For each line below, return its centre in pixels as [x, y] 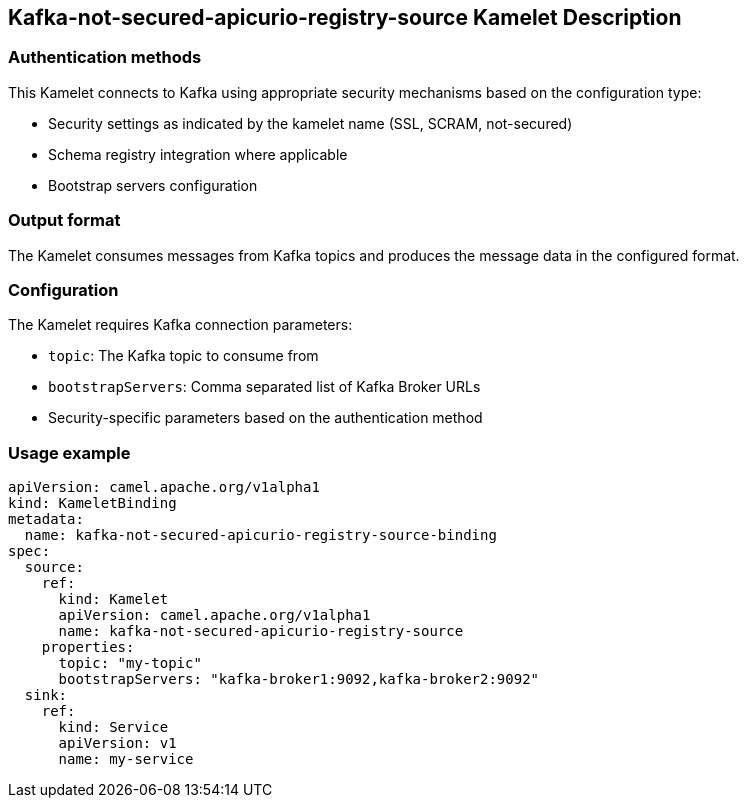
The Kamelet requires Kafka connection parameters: [180, 325]
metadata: [46, 519]
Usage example [69, 452]
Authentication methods [105, 57]
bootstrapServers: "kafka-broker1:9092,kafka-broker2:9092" [299, 679]
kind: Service [113, 727]
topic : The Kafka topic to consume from [183, 356]
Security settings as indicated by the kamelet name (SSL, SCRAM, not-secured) [310, 123]
